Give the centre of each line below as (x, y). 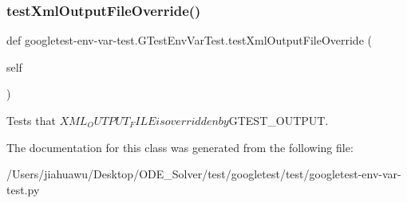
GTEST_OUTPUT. (279, 120)
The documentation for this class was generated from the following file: (180, 147)
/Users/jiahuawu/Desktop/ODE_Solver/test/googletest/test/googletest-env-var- (204, 174)
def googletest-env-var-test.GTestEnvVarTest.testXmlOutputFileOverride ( (189, 40)
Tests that (31, 120)
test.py (23, 189)
